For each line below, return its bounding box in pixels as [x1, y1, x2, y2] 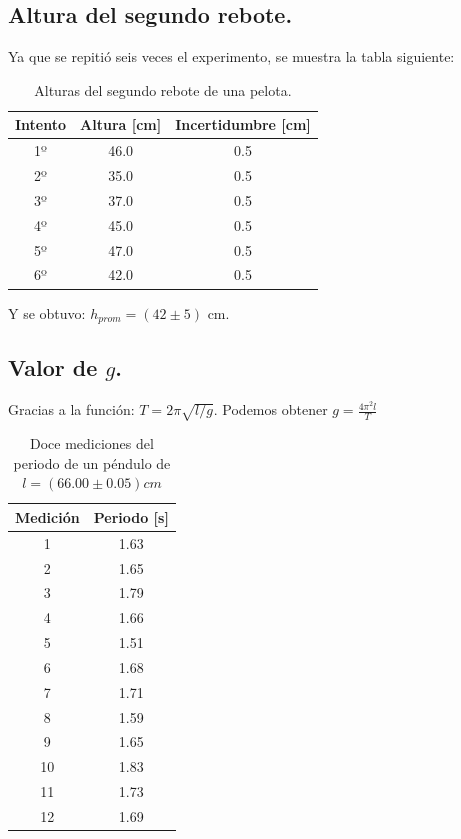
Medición [15, 506, 80, 527]
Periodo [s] [93, 506, 169, 527]
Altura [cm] [80, 114, 162, 135]
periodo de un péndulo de [13, 452, 171, 473]
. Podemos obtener [213, 399, 328, 420]
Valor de [8, 352, 98, 383]
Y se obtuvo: [8, 302, 86, 323]
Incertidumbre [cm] [175, 114, 311, 135]
